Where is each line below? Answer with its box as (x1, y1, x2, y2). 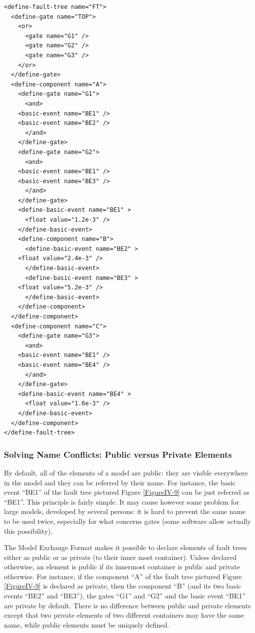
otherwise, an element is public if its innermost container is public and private (4, 561, 240, 572)
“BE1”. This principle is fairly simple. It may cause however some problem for (4, 496, 239, 507)
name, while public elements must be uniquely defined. (4, 619, 169, 630)
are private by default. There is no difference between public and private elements (4, 600, 251, 610)
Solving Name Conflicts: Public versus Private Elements (4, 448, 232, 460)
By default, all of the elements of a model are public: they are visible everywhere (4, 467, 248, 477)
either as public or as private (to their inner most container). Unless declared (4, 552, 237, 562)
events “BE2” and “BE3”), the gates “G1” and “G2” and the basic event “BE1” (4, 591, 246, 601)
